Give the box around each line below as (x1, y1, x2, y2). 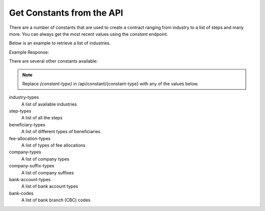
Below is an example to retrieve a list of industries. (9, 40, 111, 46)
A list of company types (21, 156, 70, 162)
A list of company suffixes (21, 169, 74, 176)
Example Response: (9, 49, 49, 55)
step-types (9, 108, 31, 114)
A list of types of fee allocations (21, 142, 86, 148)
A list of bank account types (21, 184, 79, 189)
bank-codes (9, 190, 34, 196)
